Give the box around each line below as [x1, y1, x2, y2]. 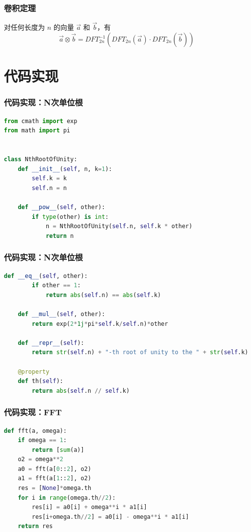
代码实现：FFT [4, 406, 62, 418]
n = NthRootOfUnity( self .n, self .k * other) [45, 223, 193, 230]
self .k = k [32, 175, 67, 182]
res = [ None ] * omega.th [18, 485, 92, 492]
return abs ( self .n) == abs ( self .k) [45, 291, 161, 298]
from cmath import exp [4, 117, 77, 125]
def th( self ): [18, 378, 63, 385]
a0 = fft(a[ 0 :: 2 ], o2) [18, 465, 92, 472]
